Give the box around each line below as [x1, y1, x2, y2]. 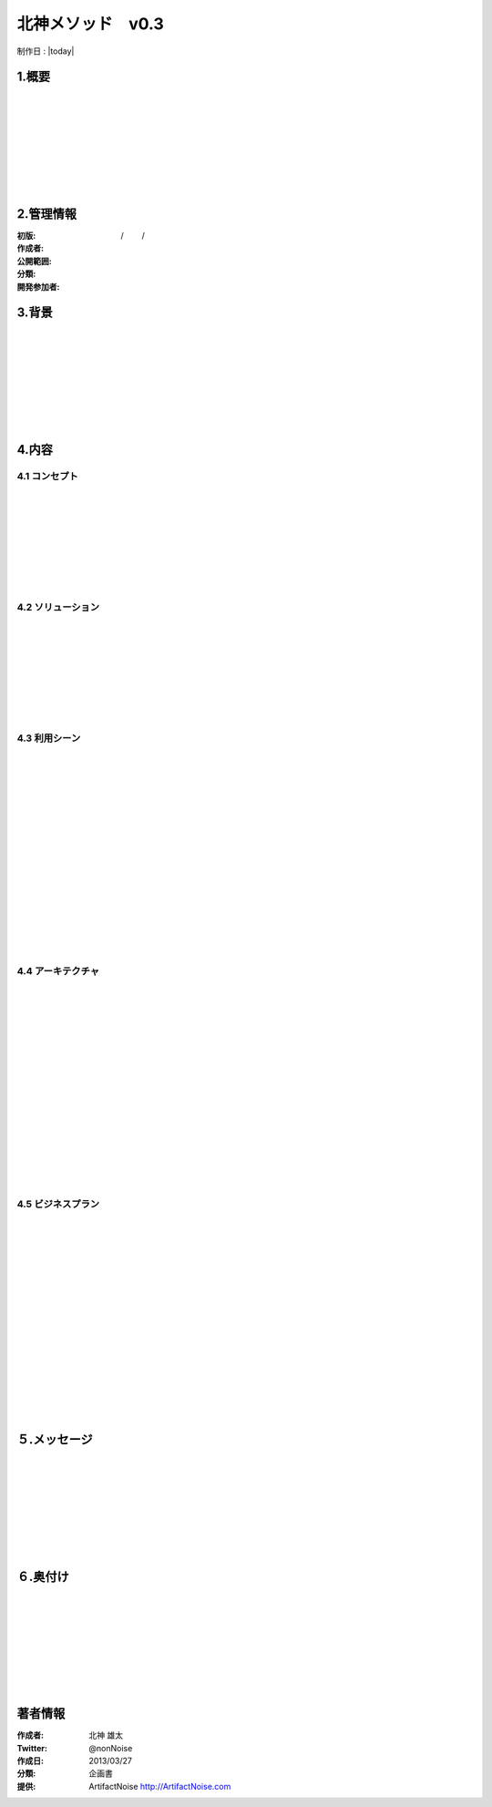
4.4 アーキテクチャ [16, 964, 100, 977]
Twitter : [16, 1742, 47, 1753]
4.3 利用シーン [16, 732, 81, 744]
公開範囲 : [16, 255, 52, 266]
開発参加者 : [16, 281, 60, 292]
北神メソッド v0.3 [16, 14, 164, 34]
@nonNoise [88, 1742, 133, 1753]
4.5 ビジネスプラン [16, 1197, 100, 1210]
